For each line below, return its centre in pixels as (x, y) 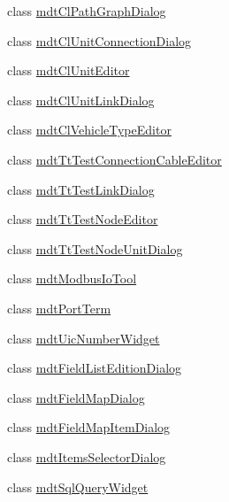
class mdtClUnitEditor (69, 70)
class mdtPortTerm (59, 308)
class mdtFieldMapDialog (76, 397)
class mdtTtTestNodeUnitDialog (95, 248)
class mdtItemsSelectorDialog (87, 456)
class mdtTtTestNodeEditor (83, 219)
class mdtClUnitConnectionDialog (99, 40)
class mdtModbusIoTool (72, 278)
